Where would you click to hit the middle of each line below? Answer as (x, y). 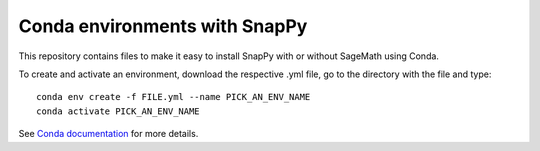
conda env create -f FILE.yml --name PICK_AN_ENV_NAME (173, 97)
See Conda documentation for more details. (108, 134)
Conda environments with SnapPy (163, 26)
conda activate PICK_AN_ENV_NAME (118, 111)
